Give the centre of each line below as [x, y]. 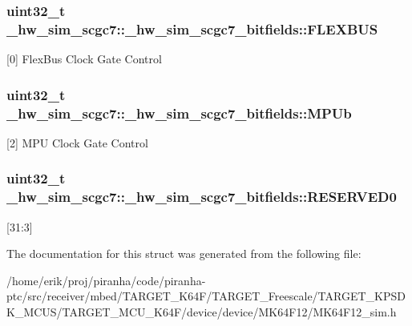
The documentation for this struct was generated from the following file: [184, 254]
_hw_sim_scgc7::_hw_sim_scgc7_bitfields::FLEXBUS [192, 28]
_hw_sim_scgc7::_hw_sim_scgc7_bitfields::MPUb [179, 113]
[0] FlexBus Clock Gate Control [84, 59]
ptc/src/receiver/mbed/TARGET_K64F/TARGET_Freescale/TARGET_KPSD [206, 296]
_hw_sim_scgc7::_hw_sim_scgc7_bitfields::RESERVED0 [202, 197]
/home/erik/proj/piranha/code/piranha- [106, 280]
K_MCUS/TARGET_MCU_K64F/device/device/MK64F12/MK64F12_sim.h [202, 311]
